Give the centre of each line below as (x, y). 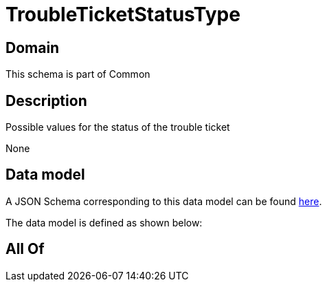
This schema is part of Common (78, 74)
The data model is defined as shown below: (104, 222)
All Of (25, 249)
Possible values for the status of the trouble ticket (118, 127)
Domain (33, 47)
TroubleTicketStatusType (123, 14)
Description (46, 100)
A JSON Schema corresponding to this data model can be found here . (164, 201)
